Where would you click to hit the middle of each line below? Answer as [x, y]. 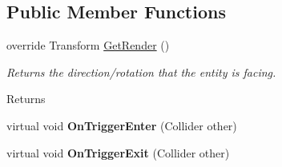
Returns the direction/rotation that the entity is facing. [141, 72]
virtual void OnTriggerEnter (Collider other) [122, 125]
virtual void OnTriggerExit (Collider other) [118, 152]
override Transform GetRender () [88, 45]
